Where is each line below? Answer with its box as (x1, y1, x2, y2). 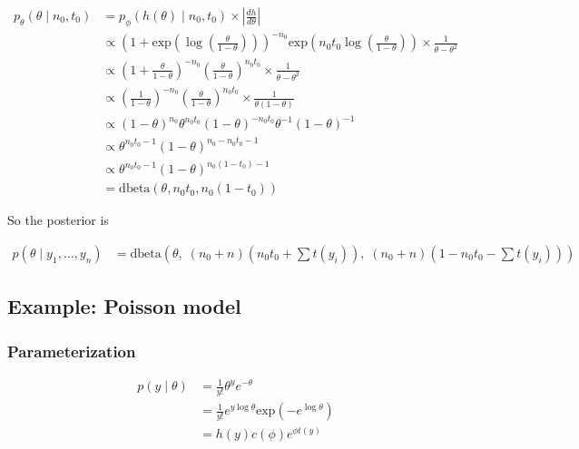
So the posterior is (7, 210, 109, 229)
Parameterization (7, 339, 136, 362)
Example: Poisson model (7, 292, 241, 320)
